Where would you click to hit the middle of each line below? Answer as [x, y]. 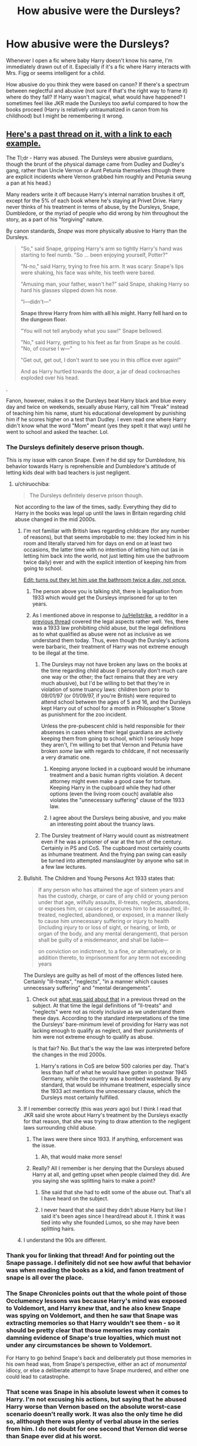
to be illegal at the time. [61, 653]
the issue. [44, 1146]
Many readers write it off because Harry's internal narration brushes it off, [96, 194]
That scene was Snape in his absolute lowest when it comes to [97, 1392]
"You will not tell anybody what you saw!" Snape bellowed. [91, 331]
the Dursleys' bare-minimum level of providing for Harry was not [110, 1025]
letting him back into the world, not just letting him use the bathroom [106, 556]
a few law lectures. [64, 867]
